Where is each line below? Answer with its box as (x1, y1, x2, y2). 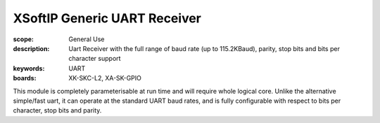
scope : (13, 35, 34, 43)
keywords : (13, 64, 45, 73)
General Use (68, 35, 105, 43)
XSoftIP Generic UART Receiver (13, 10, 202, 26)
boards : (13, 74, 37, 82)
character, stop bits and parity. (13, 106, 102, 115)
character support (68, 55, 121, 63)
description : (13, 44, 50, 52)
